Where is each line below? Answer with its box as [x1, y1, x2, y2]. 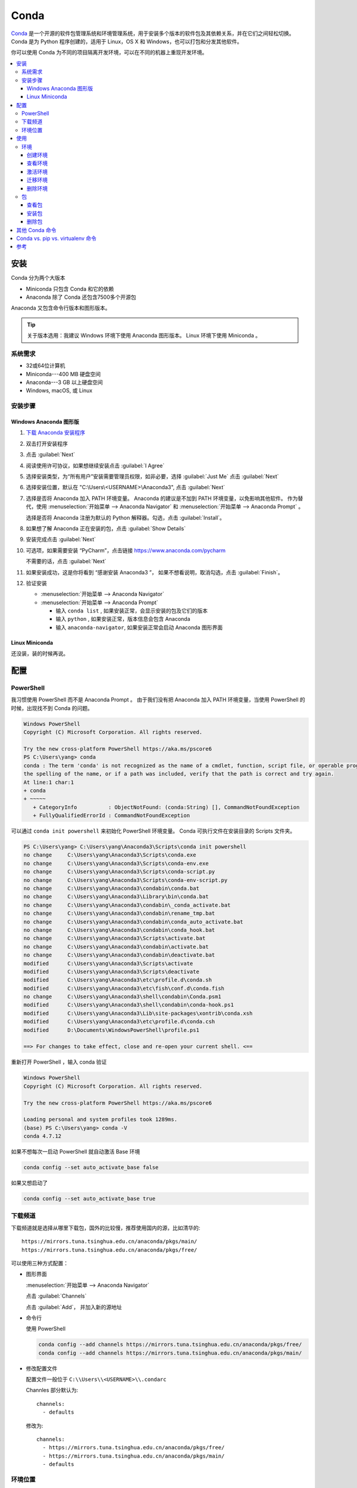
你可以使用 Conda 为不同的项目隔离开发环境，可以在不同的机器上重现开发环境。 [11, 49, 208, 56]
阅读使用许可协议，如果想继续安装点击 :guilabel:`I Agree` [26, 462, 165, 469]
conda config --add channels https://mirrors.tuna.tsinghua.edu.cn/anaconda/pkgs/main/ [38, 1349, 302, 1356]
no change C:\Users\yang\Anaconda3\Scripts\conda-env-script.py [23, 877, 228, 883]
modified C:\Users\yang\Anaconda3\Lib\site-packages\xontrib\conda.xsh [23, 1009, 253, 1017]
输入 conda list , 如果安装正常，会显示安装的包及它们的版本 [55, 607, 208, 614]
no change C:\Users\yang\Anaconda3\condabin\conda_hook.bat [23, 926, 215, 933]
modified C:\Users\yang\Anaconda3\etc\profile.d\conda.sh [23, 977, 212, 983]
